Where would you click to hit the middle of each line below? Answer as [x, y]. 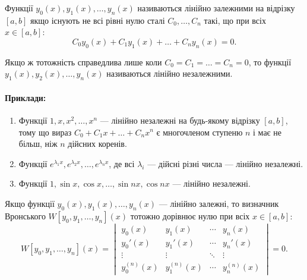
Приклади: [26, 97]
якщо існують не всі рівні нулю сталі [97, 20]
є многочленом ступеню [200, 132]
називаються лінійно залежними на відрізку [216, 8]
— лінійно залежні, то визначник [219, 203]
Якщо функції [30, 203]
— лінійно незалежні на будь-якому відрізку [180, 120]
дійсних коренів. [97, 144]
